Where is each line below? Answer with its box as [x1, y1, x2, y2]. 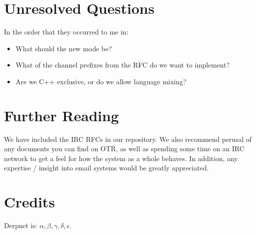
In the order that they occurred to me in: [4, 27, 128, 37]
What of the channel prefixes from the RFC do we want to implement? [15, 60, 230, 70]
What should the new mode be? [15, 43, 112, 53]
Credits [4, 192, 55, 212]
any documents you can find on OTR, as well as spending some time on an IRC [4, 143, 245, 154]
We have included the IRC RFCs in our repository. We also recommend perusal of [4, 134, 252, 144]
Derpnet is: [4, 220, 37, 231]
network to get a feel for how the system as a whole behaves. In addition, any [4, 153, 238, 163]
